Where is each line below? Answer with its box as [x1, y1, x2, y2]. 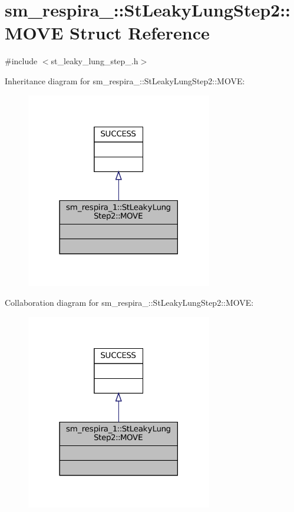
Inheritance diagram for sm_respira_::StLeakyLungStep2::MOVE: [5, 74, 245, 87]
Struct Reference [70, 21, 210, 45]
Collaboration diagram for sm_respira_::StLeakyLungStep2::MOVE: [5, 296, 254, 308]
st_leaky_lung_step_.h [51, 55, 138, 67]
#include [5, 55, 38, 67]
